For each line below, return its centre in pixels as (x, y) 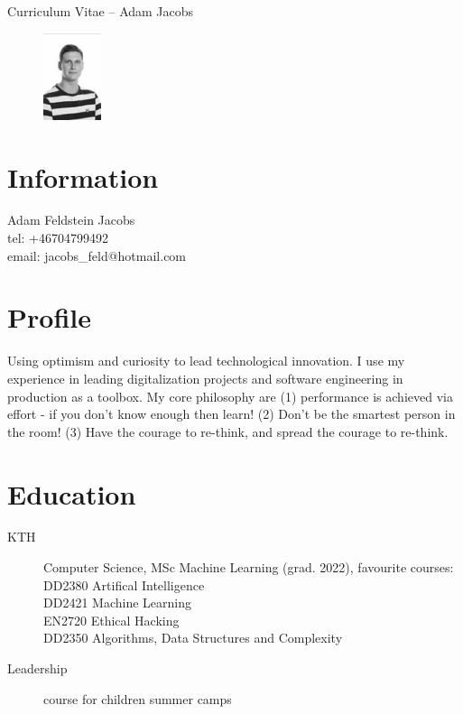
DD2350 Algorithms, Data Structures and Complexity (193, 638)
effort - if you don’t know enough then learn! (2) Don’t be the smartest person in (231, 414)
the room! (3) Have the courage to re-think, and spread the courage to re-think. (228, 431)
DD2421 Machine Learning (117, 603)
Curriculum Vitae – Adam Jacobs (101, 11)
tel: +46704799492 (58, 238)
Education (72, 493)
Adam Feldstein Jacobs (71, 220)
